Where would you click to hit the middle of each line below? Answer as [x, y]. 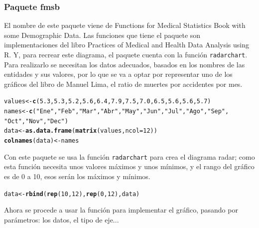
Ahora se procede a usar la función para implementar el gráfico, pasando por [121, 210]
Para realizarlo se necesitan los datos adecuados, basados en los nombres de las [125, 64]
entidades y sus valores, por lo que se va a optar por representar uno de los [118, 74]
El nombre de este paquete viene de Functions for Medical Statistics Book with [125, 25]
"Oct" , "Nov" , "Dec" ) [36, 121]
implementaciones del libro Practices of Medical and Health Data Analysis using [127, 45]
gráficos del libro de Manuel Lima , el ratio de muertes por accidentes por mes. [123, 84]
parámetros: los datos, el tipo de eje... [62, 219]
